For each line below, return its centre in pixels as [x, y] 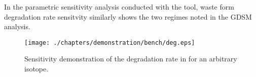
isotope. [36, 69]
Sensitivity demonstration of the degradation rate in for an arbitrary [131, 59]
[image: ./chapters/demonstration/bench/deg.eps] [110, 43]
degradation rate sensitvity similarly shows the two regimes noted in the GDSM [128, 16]
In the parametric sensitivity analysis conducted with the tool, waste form [119, 7]
